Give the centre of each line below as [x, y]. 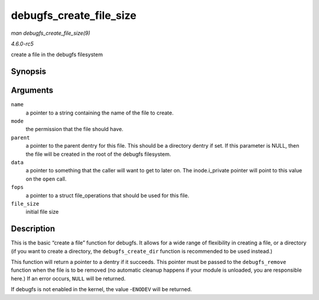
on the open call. [46, 179]
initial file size [42, 212]
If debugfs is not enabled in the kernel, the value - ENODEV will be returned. [101, 289]
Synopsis [29, 72]
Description [33, 229]
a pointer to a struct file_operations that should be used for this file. [108, 195]
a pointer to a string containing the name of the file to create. [100, 113]
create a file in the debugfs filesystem [57, 55]
